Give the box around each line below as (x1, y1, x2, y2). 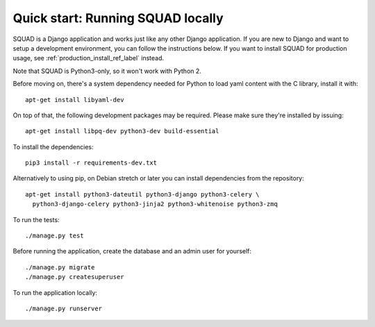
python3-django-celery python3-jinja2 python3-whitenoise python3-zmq (32, 200, 278, 208)
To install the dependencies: (12, 142, 94, 151)
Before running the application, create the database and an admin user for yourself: (12, 247, 252, 255)
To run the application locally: (12, 288, 97, 296)
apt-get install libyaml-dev (25, 96, 124, 103)
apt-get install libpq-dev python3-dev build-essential (25, 127, 219, 135)
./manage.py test (25, 232, 84, 240)
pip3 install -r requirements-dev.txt (25, 159, 158, 167)
